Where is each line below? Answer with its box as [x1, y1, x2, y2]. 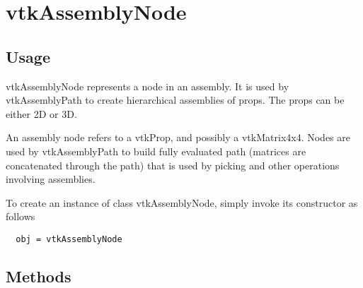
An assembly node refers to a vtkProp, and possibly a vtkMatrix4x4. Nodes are [6, 130, 350, 145]
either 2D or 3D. [6, 106, 77, 121]
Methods [6, 265, 71, 287]
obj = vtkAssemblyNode [16, 234, 122, 244]
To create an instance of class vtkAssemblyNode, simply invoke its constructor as [6, 195, 358, 210]
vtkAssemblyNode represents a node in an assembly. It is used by [6, 78, 289, 93]
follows [6, 209, 35, 224]
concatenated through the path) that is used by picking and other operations [6, 157, 340, 172]
